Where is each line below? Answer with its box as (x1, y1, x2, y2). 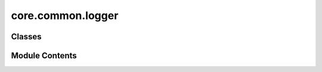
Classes (11, 32, 42, 42)
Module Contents (11, 51, 77, 61)
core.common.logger (11, 9, 119, 22)
